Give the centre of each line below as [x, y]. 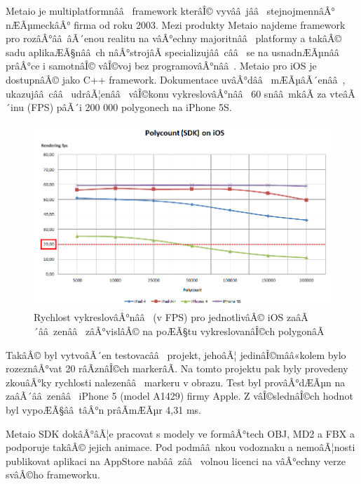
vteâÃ [342, 93]
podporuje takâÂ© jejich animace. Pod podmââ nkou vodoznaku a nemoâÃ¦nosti [180, 447]
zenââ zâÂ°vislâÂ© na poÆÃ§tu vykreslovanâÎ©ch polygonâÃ [189, 331]
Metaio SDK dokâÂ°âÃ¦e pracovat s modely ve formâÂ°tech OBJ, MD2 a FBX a [180, 433]
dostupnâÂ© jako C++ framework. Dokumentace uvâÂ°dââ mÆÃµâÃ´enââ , [176, 79]
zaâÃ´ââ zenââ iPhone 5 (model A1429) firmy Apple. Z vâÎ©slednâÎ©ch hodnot [179, 396]
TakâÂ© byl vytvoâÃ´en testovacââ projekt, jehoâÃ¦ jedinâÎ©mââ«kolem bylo [176, 354]
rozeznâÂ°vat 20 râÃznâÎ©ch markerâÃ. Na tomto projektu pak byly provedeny [177, 368]
